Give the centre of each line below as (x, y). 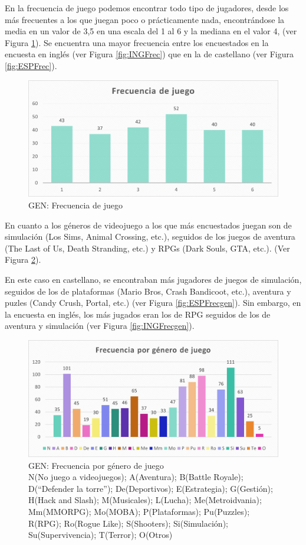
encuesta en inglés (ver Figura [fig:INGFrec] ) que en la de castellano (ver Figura (149, 54)
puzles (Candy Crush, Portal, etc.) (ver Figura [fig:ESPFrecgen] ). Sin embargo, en (153, 303)
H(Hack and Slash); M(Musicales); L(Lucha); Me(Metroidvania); (145, 500)
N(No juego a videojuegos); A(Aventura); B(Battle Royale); (136, 477)
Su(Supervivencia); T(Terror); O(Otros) (101, 535)
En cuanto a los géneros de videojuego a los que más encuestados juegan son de (148, 225)
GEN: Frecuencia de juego (75, 205)
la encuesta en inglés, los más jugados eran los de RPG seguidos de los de (138, 314)
